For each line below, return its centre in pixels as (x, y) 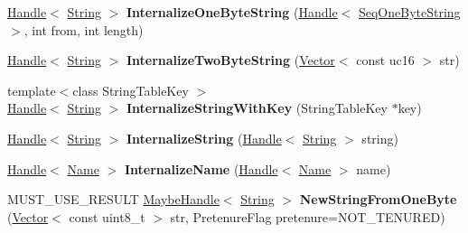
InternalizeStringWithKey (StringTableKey (257, 108)
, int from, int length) (84, 29)
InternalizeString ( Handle (204, 138)
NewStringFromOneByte (378, 199)
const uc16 (385, 60)
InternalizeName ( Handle (201, 168)
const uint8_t (107, 216)
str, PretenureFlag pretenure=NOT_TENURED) (308, 216)
